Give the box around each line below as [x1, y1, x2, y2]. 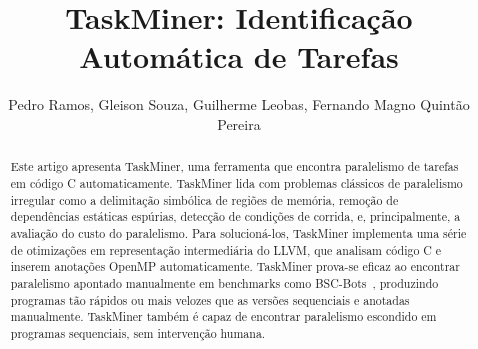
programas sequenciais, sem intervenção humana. [10, 324, 266, 341]
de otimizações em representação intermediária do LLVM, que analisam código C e [10, 241, 442, 258]
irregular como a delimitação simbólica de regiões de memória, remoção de [10, 191, 399, 208]
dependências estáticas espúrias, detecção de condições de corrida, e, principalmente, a [10, 208, 461, 225]
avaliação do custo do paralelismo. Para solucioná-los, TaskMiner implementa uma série [10, 224, 467, 241]
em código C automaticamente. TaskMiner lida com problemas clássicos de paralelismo [10, 174, 463, 191]
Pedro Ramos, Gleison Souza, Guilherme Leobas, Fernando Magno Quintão [8, 94, 470, 115]
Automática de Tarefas [79, 36, 399, 77]
